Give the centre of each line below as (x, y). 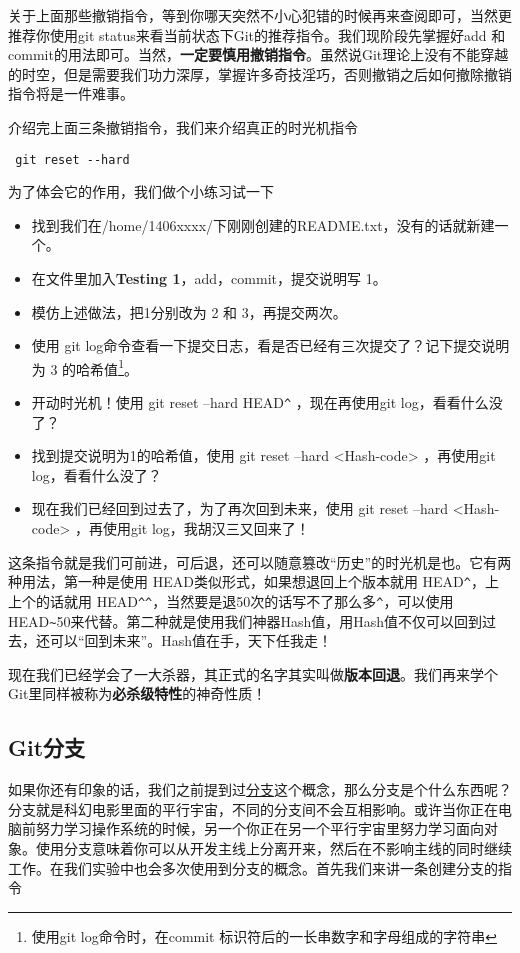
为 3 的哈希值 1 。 (84, 367)
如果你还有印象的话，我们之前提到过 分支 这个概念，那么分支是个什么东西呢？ (260, 789)
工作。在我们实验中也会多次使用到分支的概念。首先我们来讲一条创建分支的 (253, 867)
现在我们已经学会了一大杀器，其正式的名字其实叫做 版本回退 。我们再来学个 (253, 673)
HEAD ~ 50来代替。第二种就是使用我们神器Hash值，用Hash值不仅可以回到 (245, 620)
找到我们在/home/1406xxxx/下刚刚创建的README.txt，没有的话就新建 (263, 224)
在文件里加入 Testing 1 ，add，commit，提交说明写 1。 (209, 278)
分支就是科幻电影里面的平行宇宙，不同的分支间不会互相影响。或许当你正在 (253, 808)
